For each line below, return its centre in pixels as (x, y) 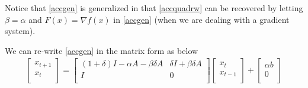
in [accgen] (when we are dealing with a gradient (201, 19)
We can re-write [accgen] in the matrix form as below (102, 50)
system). (20, 31)
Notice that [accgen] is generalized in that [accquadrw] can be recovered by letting (154, 8)
